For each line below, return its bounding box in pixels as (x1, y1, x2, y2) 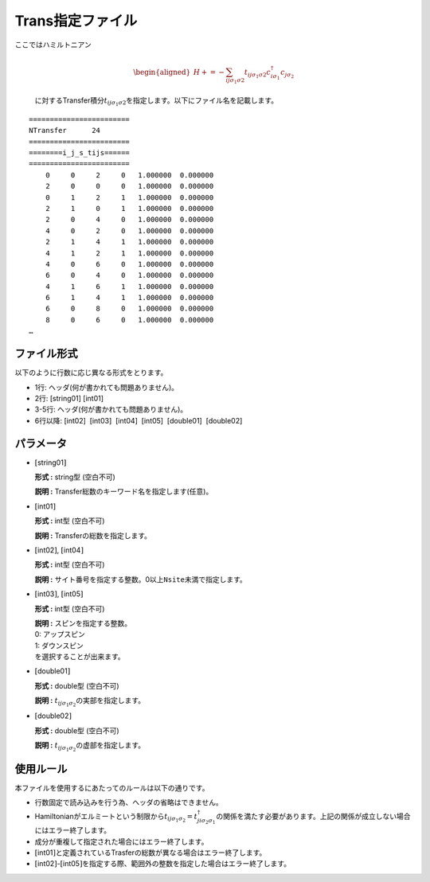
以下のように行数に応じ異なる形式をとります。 (14, 368, 168, 377)
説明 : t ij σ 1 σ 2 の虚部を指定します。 (34, 740, 146, 753)
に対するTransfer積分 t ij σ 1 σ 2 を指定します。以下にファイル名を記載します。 (34, 96, 279, 107)
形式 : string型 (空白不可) (34, 472, 115, 482)
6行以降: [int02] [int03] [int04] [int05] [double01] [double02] (34, 416, 243, 425)
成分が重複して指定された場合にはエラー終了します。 (34, 837, 209, 846)
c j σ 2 (279, 68, 295, 80)
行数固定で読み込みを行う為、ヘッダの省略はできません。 (34, 798, 223, 807)
